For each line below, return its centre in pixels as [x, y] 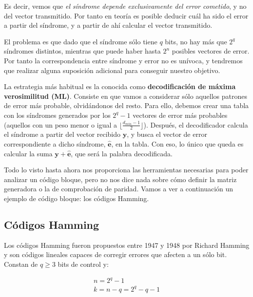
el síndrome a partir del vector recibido [62, 134]
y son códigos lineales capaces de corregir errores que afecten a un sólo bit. [116, 254]
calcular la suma [28, 153]
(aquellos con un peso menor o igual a [60, 124]
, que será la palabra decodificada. [122, 153]
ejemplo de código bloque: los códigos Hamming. [77, 198]
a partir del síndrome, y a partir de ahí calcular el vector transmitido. [108, 25]
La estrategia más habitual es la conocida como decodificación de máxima [120, 86]
